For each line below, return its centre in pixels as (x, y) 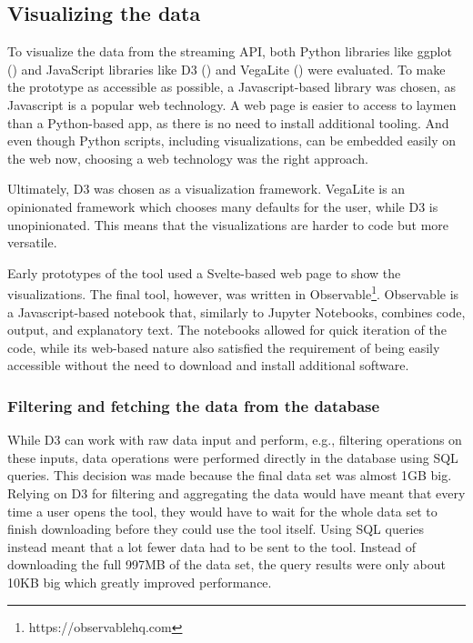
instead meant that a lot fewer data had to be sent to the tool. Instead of (212, 546)
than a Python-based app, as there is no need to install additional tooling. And (228, 122)
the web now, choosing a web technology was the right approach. (188, 158)
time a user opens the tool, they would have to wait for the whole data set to (222, 511)
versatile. (32, 242)
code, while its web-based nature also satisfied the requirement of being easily (224, 347)
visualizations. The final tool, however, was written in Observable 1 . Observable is (233, 292)
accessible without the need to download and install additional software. (208, 365)
